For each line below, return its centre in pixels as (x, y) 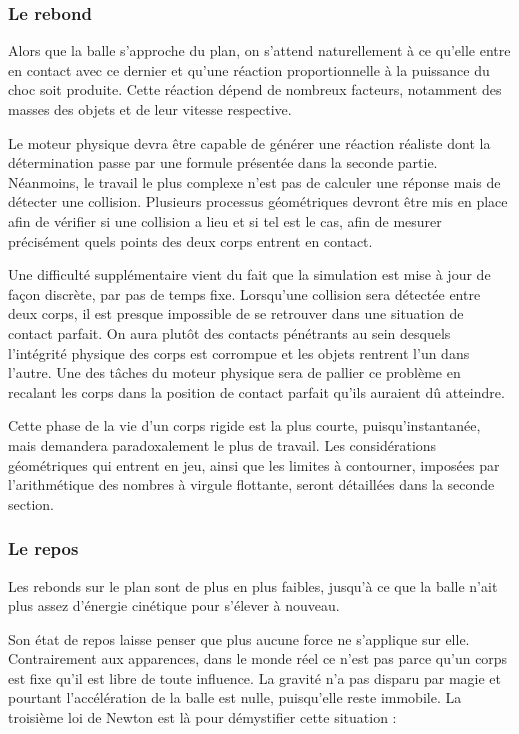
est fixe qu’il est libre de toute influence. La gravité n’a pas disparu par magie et (254, 677)
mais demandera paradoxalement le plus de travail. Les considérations (222, 444)
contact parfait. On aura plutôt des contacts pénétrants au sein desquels (229, 332)
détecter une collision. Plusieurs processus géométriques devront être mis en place (258, 201)
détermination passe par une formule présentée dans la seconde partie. (223, 162)
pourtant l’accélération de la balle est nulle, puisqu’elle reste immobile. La (235, 697)
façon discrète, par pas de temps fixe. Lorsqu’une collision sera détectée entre (244, 293)
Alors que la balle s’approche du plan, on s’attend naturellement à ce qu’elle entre (259, 50)
